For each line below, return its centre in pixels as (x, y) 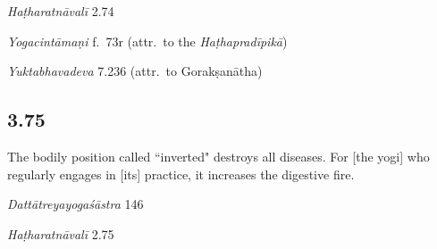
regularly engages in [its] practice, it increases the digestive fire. (181, 174)
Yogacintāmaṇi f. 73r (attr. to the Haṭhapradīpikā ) (147, 41)
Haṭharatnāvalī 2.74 (61, 11)
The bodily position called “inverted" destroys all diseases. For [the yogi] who (218, 156)
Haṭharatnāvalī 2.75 (61, 233)
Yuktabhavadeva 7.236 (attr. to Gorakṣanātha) (135, 71)
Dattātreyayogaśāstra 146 (76, 204)
